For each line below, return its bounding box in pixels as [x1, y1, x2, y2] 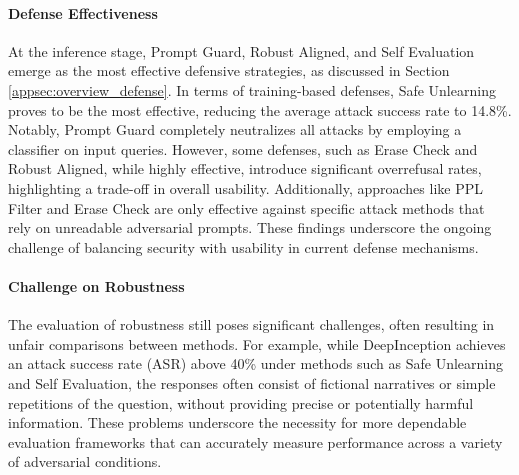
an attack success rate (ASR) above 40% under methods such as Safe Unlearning [8, 353, 504, 374]
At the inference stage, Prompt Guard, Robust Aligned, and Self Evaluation [8, 40, 475, 61]
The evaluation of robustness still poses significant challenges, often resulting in [8, 314, 495, 335]
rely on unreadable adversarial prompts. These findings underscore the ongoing [8, 217, 492, 238]
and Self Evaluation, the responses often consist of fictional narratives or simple [8, 372, 496, 393]
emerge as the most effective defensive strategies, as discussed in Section [8, 60, 450, 81]
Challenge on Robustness [8, 275, 185, 296]
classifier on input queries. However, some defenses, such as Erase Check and [8, 138, 478, 159]
